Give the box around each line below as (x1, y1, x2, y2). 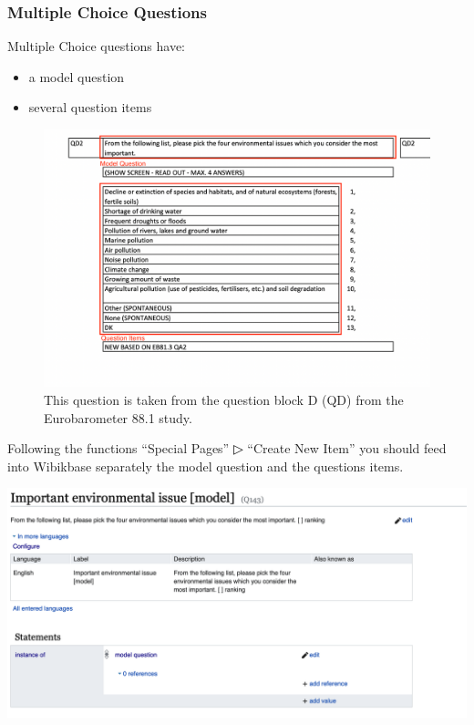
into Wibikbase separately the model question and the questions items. (7, 456, 404, 475)
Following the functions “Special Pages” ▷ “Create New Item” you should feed (7, 439, 447, 458)
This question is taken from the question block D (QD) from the (44, 389, 404, 409)
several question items (28, 98, 152, 117)
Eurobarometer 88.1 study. (44, 408, 192, 427)
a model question (28, 67, 125, 86)
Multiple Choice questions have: (7, 36, 185, 56)
